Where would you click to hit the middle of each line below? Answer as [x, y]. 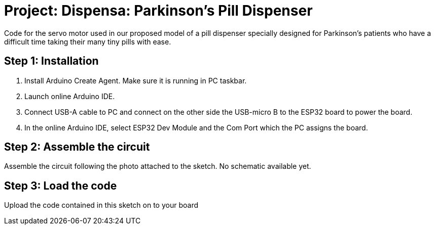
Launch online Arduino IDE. [70, 96]
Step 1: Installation [51, 61]
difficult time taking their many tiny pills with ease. [88, 41]
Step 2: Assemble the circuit [77, 147]
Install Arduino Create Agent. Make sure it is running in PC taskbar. [136, 80]
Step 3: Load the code [61, 186]
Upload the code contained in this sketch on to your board [101, 205]
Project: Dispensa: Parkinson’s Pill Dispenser [158, 11]
